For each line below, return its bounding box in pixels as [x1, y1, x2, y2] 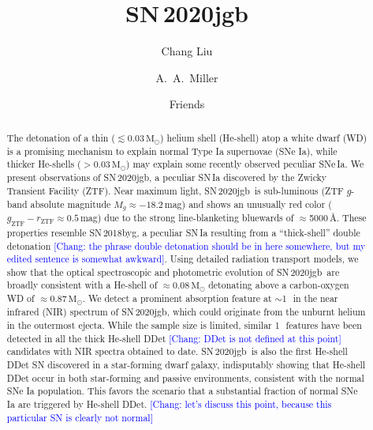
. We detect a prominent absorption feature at [82, 292, 272, 305]
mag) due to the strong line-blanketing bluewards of [80, 211, 294, 224]
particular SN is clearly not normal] [6, 410, 153, 424]
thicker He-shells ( [6, 157, 81, 171]
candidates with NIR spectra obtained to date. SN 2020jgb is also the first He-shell [6, 345, 348, 358]
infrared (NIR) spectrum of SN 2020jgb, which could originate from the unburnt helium [6, 305, 366, 319]
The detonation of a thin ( [6, 130, 115, 144]
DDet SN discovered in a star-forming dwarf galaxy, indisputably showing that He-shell [6, 357, 366, 371]
